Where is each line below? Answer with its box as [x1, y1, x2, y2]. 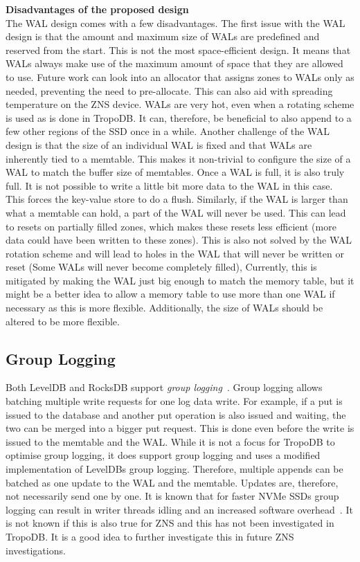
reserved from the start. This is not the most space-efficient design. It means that [6, 42, 351, 57]
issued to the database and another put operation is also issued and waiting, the [6, 407, 346, 421]
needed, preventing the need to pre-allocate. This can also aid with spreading [6, 83, 333, 98]
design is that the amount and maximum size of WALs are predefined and [6, 29, 320, 44]
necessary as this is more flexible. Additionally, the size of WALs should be [6, 300, 323, 315]
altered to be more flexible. [6, 314, 120, 328]
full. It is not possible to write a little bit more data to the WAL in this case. [6, 178, 333, 192]
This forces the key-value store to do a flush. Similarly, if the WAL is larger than [6, 192, 348, 206]
